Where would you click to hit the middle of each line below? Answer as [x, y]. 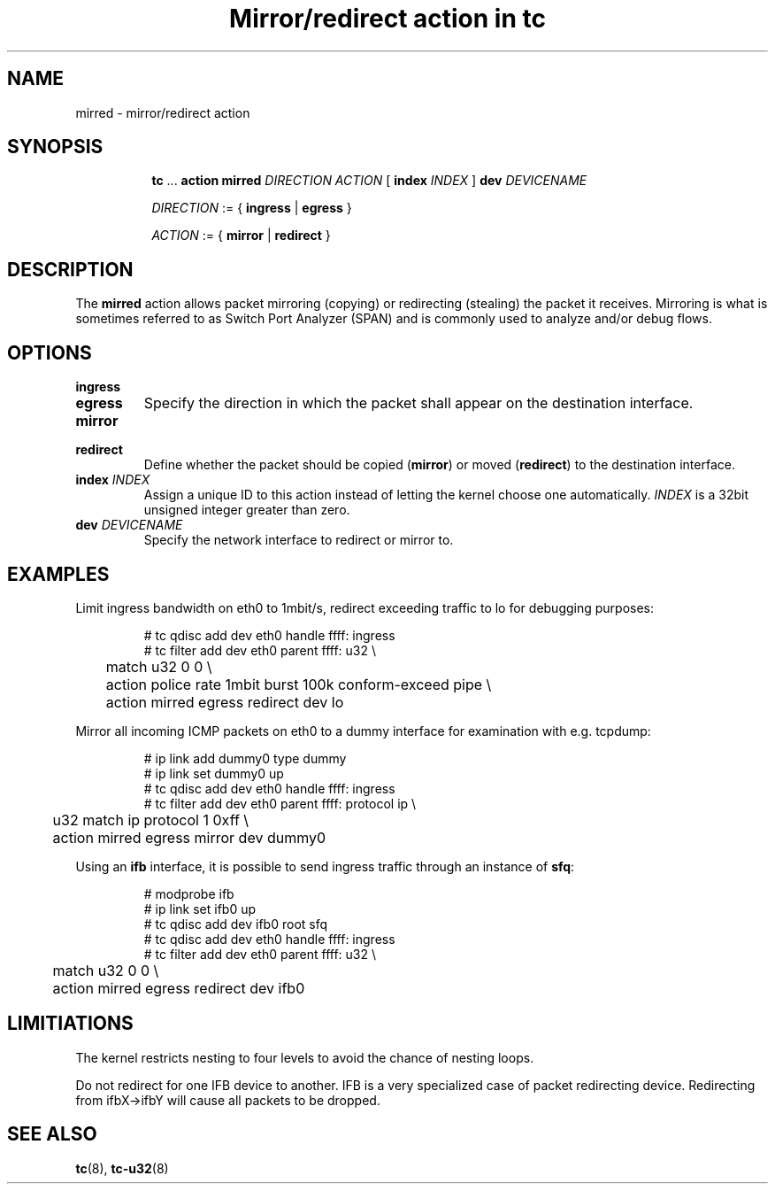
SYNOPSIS [55, 147]
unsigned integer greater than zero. [247, 510]
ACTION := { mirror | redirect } [241, 236]
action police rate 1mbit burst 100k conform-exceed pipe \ [299, 684]
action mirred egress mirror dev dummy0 [189, 837]
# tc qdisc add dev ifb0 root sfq [236, 924]
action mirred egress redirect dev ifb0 [179, 988]
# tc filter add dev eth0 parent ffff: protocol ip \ [280, 803]
